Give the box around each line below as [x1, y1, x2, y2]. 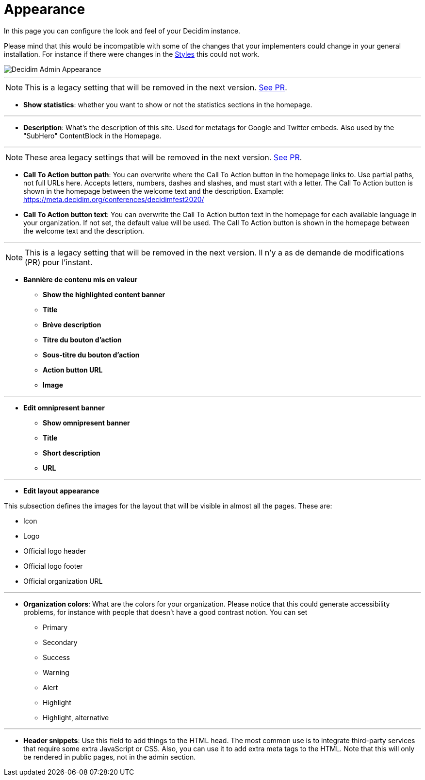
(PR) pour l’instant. [25, 257, 93, 267]
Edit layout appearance [23, 486, 99, 495]
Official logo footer [23, 561, 83, 570]
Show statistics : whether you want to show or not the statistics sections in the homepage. [23, 100, 312, 109]
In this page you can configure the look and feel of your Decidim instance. [4, 26, 241, 35]
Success [43, 653, 70, 661]
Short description [43, 448, 100, 457]
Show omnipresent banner [43, 418, 130, 427]
